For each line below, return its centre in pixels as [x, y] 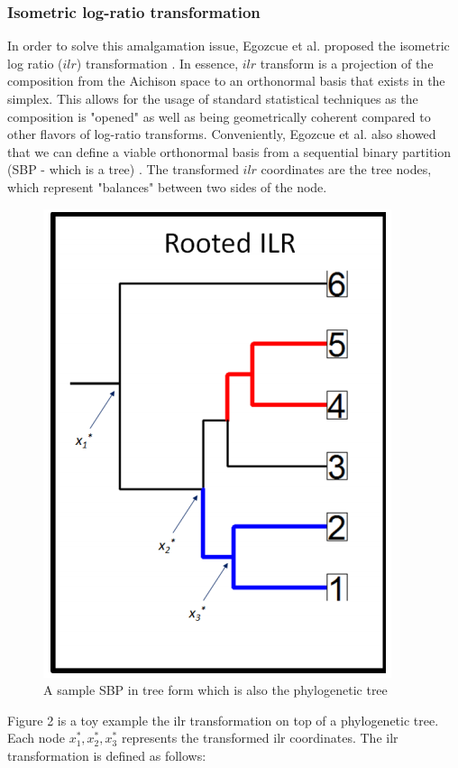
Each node [36, 738]
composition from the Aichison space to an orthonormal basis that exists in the [226, 81]
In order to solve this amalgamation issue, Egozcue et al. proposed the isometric [229, 46]
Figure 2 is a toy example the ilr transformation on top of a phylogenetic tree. [223, 720]
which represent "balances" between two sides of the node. [167, 186]
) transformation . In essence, [157, 63]
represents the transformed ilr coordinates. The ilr [260, 738]
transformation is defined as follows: [107, 755]
